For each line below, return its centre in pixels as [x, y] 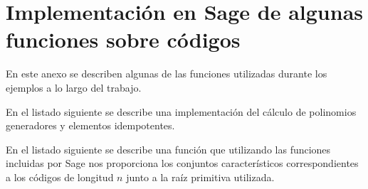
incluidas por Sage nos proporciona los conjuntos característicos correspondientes [182, 163]
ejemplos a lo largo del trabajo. [74, 87]
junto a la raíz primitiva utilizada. [200, 177]
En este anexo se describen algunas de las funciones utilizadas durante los [167, 74]
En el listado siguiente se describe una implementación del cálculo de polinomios [181, 111]
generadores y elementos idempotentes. [90, 125]
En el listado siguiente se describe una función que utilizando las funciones [168, 149]
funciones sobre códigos [123, 39]
